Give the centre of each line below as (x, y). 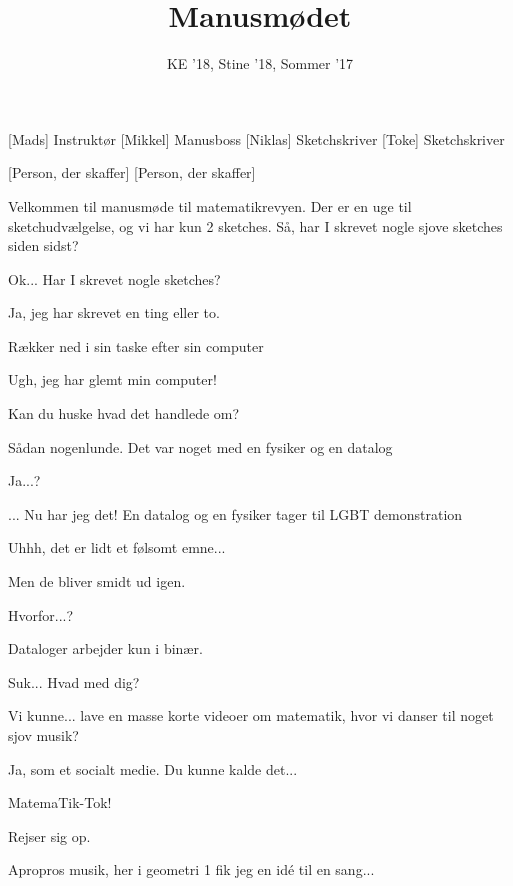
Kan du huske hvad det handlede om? (124, 413)
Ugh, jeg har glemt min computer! (112, 379)
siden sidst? (43, 245)
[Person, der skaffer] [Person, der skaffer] (132, 172)
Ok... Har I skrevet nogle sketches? (114, 278)
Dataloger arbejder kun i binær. (105, 648)
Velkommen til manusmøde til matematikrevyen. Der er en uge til (210, 205)
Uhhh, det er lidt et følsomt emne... (117, 547)
